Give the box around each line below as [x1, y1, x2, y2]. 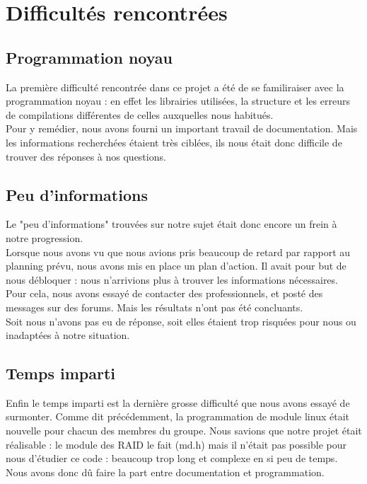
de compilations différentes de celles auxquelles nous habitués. [6, 107, 274, 122]
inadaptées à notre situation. [6, 328, 130, 342]
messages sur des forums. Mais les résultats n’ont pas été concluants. [6, 299, 303, 314]
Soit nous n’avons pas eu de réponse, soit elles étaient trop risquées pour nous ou [6, 313, 356, 328]
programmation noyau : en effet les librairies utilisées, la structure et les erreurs [6, 93, 350, 108]
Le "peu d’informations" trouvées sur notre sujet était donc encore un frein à [6, 217, 337, 231]
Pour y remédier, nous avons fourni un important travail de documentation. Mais [6, 121, 358, 136]
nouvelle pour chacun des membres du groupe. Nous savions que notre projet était [6, 423, 362, 438]
